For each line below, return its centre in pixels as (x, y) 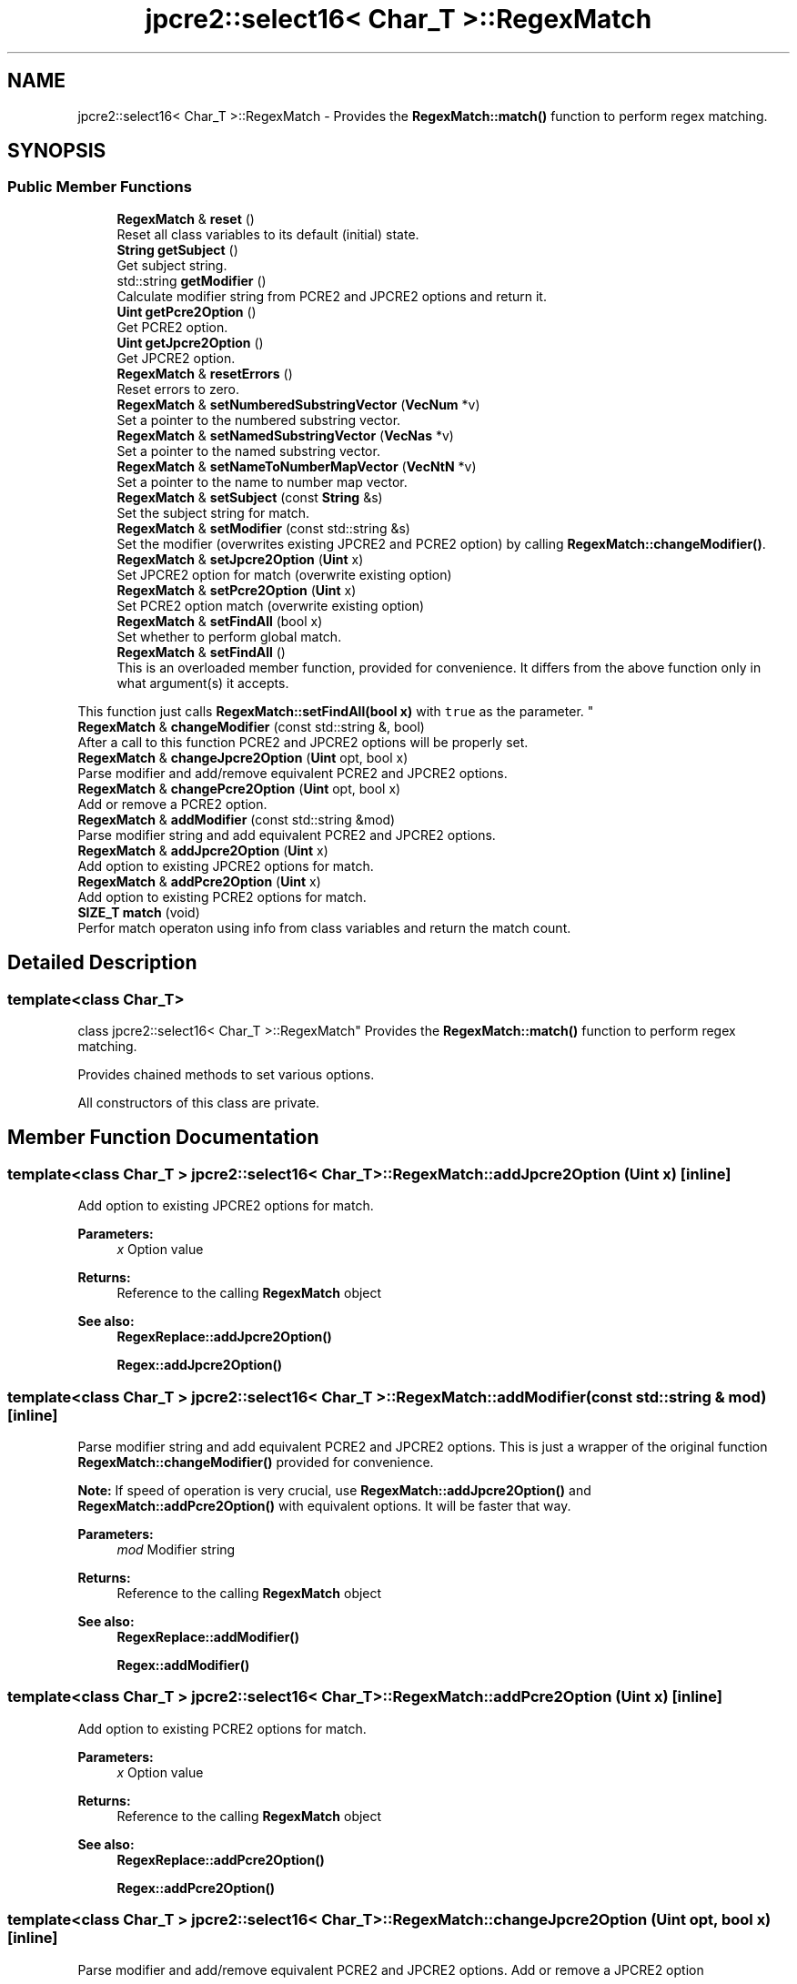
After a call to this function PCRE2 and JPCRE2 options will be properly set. (303, 742)
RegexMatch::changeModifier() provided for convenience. (256, 1462)
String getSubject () (177, 249)
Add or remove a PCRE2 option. (172, 804)
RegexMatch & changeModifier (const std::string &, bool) (251, 726)
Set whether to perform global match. (229, 636)
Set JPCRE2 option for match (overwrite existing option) (284, 574)
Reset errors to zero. (178, 389)
